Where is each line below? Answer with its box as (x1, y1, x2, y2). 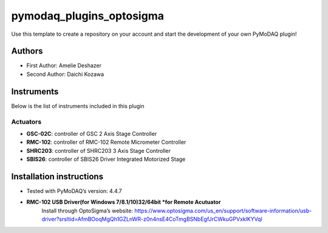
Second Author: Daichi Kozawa (26, 70, 104, 78)
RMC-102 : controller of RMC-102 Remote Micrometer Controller (26, 138, 186, 146)
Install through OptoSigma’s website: (41, 207, 134, 214)
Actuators (11, 117, 42, 126)
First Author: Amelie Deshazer (26, 62, 101, 69)
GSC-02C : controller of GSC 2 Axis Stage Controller (26, 130, 157, 137)
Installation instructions (11, 171, 103, 181)
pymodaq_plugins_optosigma (11, 9, 164, 22)
